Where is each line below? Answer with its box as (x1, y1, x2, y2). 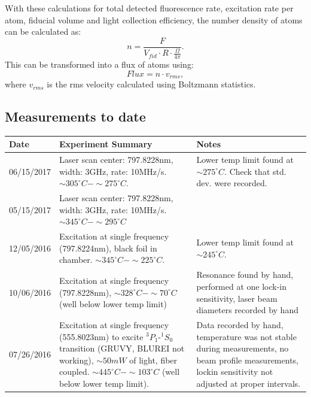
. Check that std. (224, 165, 286, 177)
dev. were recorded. (196, 177, 267, 189)
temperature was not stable (196, 330, 297, 343)
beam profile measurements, (196, 353, 298, 366)
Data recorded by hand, (196, 318, 283, 331)
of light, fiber (129, 353, 178, 366)
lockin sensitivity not (196, 365, 273, 378)
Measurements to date (5, 107, 146, 126)
